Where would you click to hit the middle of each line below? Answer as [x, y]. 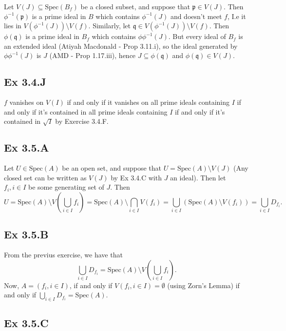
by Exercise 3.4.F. [82, 121]
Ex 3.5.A [27, 147]
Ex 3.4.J [25, 82]
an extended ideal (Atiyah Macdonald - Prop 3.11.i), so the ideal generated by [121, 46]
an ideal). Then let [198, 177]
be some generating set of [66, 187]
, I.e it [237, 16]
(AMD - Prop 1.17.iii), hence [93, 55]
